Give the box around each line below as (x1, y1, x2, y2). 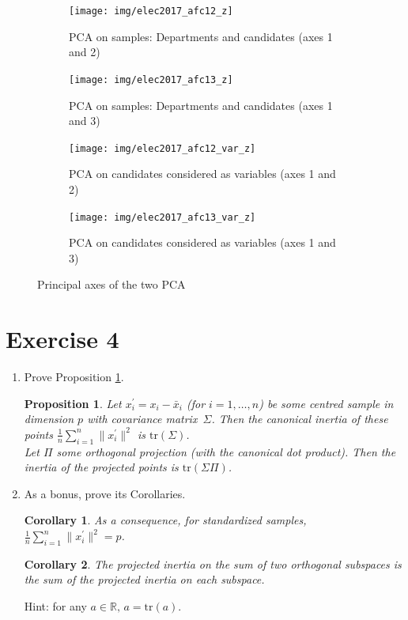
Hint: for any (24, 598, 87, 614)
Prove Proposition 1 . (24, 369, 124, 385)
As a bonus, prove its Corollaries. (24, 485, 186, 501)
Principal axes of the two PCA (37, 276, 186, 293)
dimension (24, 410, 74, 427)
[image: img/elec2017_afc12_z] (69, 6, 233, 17)
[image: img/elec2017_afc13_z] (69, 74, 233, 85)
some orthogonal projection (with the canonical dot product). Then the (56, 443, 396, 459)
